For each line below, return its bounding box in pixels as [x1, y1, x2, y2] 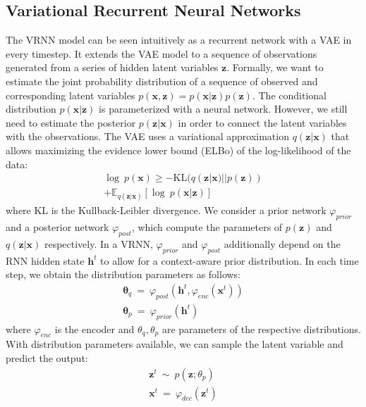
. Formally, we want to [226, 60, 324, 75]
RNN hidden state [6, 253, 85, 268]
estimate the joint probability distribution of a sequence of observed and [6, 73, 318, 88]
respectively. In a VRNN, [44, 236, 153, 251]
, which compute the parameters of [131, 220, 283, 234]
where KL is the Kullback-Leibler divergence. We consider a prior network [6, 203, 327, 218]
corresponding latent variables [6, 87, 135, 102]
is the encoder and [54, 321, 135, 336]
